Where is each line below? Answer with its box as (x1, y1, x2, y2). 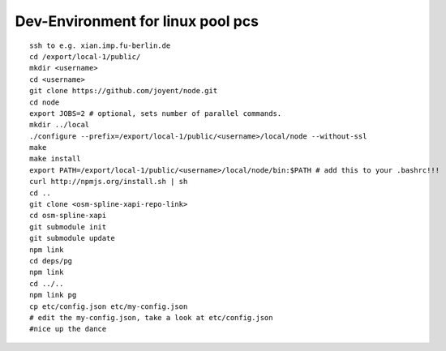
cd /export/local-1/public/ (29, 52, 141, 61)
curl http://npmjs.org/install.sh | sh (29, 177, 188, 186)
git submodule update (29, 233, 115, 243)
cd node (29, 97, 60, 107)
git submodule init (29, 222, 107, 231)
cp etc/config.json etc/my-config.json (29, 302, 188, 311)
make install (29, 154, 81, 164)
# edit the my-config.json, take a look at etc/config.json (29, 313, 273, 322)
